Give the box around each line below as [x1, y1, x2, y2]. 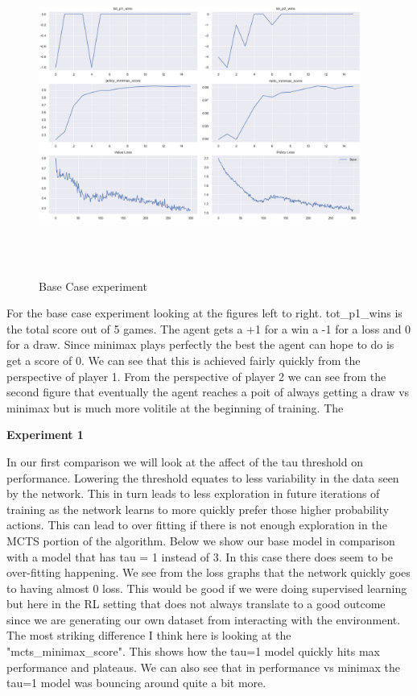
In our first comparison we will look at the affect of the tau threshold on [6, 453, 363, 470]
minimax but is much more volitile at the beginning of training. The [6, 399, 344, 416]
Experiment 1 [6, 426, 84, 443]
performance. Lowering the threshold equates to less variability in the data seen [6, 469, 399, 486]
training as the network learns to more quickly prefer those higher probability [6, 500, 390, 517]
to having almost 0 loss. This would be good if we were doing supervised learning [6, 579, 407, 596]
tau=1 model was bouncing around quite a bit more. [6, 674, 266, 691]
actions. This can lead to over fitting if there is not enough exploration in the [6, 516, 387, 533]
